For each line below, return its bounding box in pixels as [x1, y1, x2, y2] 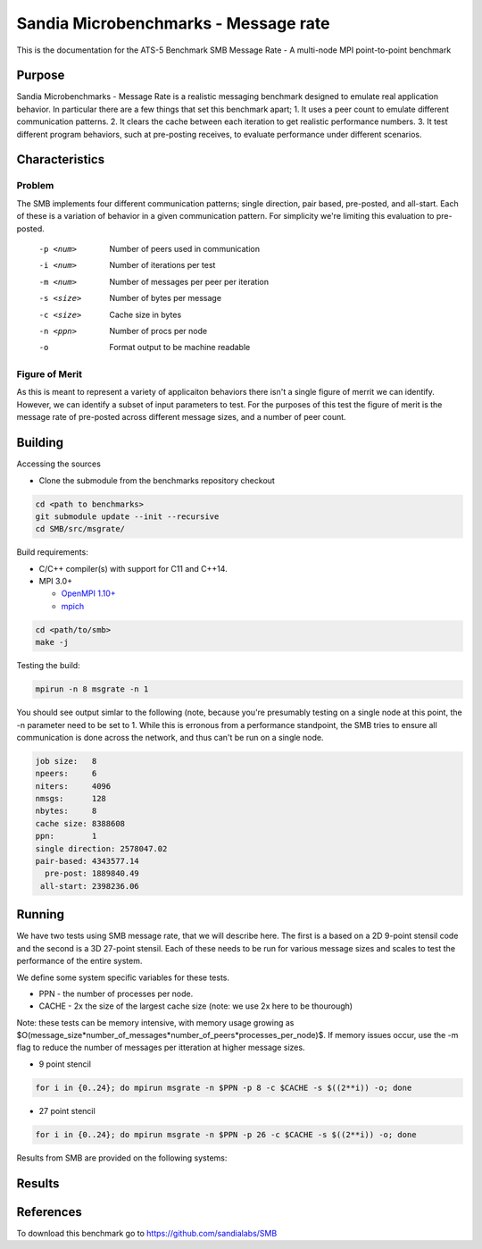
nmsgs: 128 [35, 793, 107, 804]
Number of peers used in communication [109, 243, 261, 254]
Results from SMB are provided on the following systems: [16, 1153, 228, 1163]
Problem [16, 180, 54, 192]
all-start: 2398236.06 [40, 881, 140, 891]
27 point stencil [38, 1105, 96, 1116]
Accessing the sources [16, 458, 102, 469]
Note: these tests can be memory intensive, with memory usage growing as [16, 1017, 295, 1027]
